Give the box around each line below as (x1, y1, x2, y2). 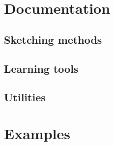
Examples (4, 123, 70, 143)
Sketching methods (4, 31, 102, 47)
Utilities (4, 89, 46, 105)
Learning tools (4, 60, 79, 76)
